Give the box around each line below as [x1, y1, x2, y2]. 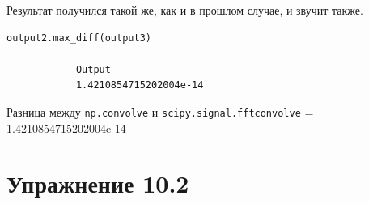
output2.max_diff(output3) [6, 32, 151, 44]
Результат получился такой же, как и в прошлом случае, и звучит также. [6, 2, 363, 18]
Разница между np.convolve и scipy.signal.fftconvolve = [6, 103, 314, 120]
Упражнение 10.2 [6, 167, 189, 200]
